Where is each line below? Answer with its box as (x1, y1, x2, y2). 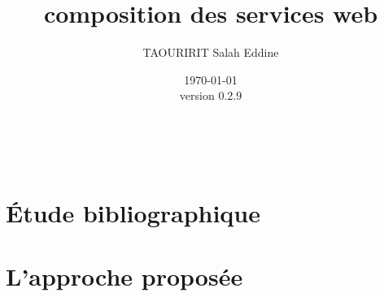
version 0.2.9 (179, 87, 242, 104)
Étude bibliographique (6, 196, 261, 229)
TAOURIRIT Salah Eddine (142, 44, 279, 61)
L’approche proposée (6, 260, 243, 293)
